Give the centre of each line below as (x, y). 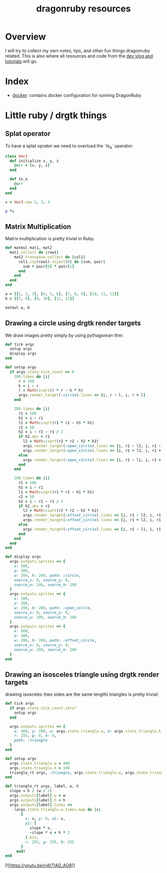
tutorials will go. (21, 61)
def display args (23, 557)
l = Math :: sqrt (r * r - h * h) (51, 391)
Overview (26, 37)
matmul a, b (17, 308)
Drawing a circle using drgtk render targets (73, 323)
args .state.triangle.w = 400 (40, 763)
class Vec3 (16, 156)
